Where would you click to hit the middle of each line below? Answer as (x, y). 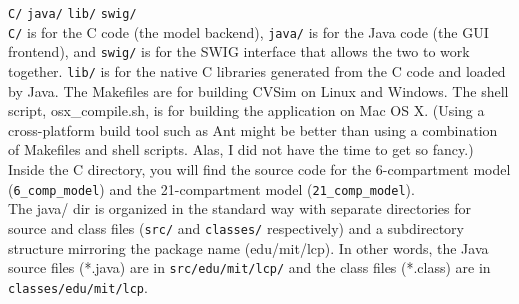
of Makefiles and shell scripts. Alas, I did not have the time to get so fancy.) (241, 149)
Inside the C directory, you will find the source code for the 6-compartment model (259, 169)
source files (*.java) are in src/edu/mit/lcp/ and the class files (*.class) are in (249, 267)
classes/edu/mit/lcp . (78, 286)
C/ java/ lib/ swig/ (72, 14)
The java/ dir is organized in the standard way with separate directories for (239, 208)
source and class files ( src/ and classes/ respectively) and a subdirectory (236, 227)
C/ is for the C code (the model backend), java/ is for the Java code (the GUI (248, 31)
